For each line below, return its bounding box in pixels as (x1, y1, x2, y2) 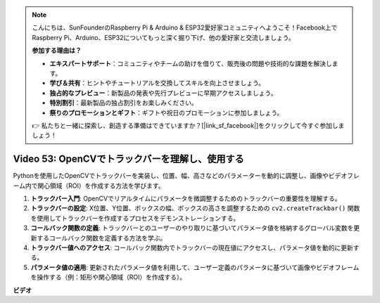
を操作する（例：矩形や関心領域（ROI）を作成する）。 (30, 273, 186, 281)
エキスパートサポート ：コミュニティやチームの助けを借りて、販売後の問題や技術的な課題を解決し (49, 59, 332, 67)
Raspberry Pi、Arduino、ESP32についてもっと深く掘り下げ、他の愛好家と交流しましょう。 (32, 33, 295, 41)
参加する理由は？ (32, 46, 82, 55)
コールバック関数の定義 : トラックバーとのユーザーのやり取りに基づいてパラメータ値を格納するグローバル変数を (30, 224, 354, 232)
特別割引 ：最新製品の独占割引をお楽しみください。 (49, 98, 198, 107)
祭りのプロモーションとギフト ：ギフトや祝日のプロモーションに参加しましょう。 (49, 108, 284, 117)
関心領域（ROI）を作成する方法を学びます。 (37, 181, 165, 190)
